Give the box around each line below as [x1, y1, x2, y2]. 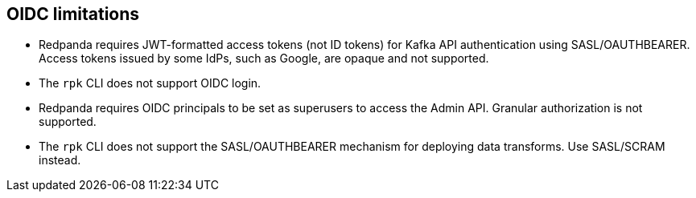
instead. [39, 153, 81, 168]
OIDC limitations [6, 4, 140, 24]
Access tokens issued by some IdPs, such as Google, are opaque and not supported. [39, 51, 489, 66]
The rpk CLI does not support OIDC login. [39, 76, 262, 91]
